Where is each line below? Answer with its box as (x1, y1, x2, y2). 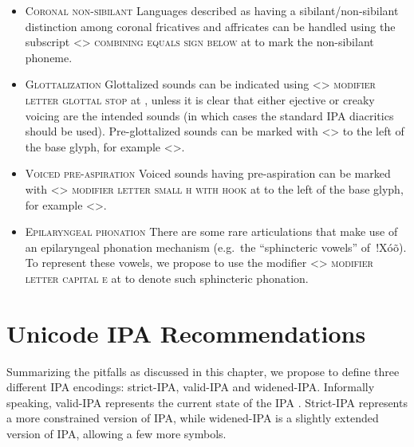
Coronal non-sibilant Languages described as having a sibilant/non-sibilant (25, 2, 399, 18)
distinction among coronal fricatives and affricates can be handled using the (25, 18, 396, 34)
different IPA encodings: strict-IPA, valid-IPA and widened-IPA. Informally (6, 378, 375, 395)
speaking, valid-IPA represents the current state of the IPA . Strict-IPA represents (6, 394, 408, 410)
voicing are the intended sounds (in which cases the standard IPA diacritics (25, 107, 394, 124)
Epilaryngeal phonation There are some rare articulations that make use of (25, 223, 398, 240)
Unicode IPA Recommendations (6, 316, 366, 349)
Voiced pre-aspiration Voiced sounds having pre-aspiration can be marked (25, 165, 391, 182)
